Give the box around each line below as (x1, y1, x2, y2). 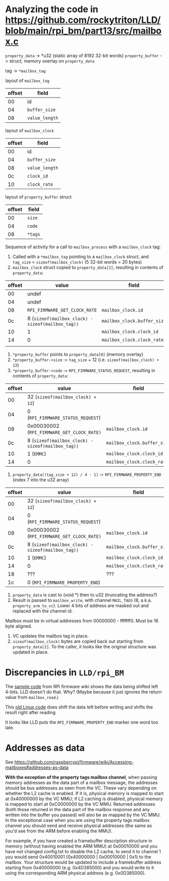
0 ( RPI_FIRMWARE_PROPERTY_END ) (27, 579, 101, 586)
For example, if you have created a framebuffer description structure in (5, 838, 152, 844)
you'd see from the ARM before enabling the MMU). (5, 828, 113, 834)
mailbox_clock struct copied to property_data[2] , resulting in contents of (12, 264, 163, 270)
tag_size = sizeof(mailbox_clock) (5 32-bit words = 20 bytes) (12, 259, 142, 265)
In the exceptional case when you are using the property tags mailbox (5, 817, 150, 823)
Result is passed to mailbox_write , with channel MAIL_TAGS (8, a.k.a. (12, 597, 152, 603)
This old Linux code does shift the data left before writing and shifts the (5, 704, 153, 710)
